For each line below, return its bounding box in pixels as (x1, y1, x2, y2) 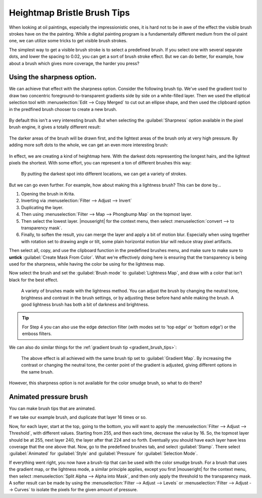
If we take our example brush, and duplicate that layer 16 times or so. (9, 414, 147, 420)
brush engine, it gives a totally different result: (9, 124, 101, 130)
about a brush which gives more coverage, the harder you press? (9, 60, 140, 66)
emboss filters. (22, 331, 52, 337)
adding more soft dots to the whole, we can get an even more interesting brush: (9, 142, 168, 148)
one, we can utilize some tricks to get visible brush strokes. (9, 38, 128, 44)
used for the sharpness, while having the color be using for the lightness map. (9, 261, 165, 267)
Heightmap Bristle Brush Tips (9, 7, 130, 18)
